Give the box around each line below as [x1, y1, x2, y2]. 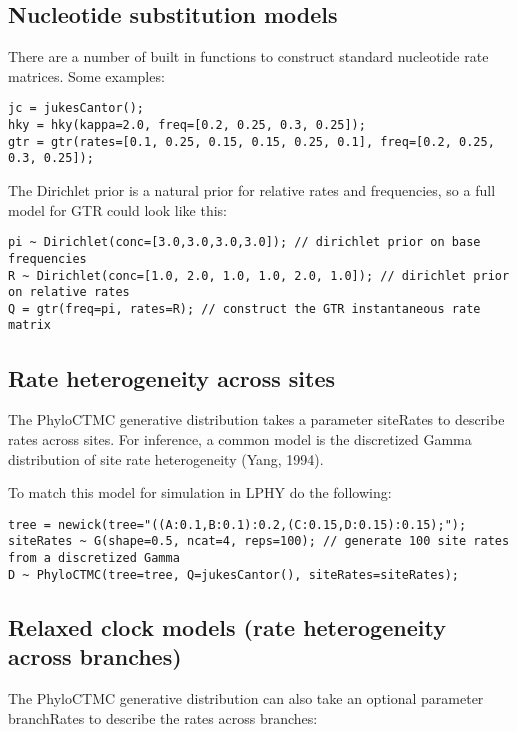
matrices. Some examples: [8, 65, 165, 86]
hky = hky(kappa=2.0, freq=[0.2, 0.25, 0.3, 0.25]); [8, 118, 366, 133]
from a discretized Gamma [8, 551, 180, 566]
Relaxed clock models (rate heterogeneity [8, 611, 446, 642]
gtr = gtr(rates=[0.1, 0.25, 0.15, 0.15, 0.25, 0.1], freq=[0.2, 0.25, [8, 134, 495, 149]
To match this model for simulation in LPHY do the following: [8, 482, 392, 503]
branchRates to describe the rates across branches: [8, 707, 318, 728]
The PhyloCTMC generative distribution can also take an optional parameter [8, 687, 484, 708]
